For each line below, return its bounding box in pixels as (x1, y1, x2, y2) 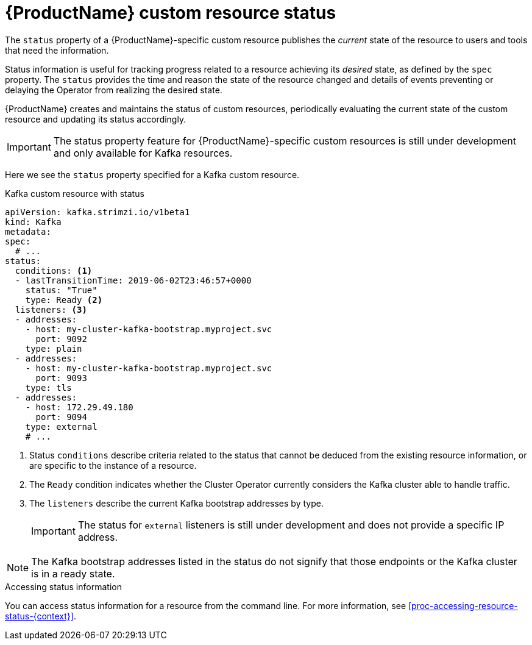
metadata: (5, 226, 51, 237)
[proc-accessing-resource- (408, 600, 518, 611)
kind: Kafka (5, 216, 62, 227)
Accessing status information (5, 581, 122, 592)
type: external (25, 421, 98, 432)
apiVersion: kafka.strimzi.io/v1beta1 (5, 207, 190, 217)
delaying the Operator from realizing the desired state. (5, 84, 222, 95)
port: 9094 (35, 412, 87, 422)
